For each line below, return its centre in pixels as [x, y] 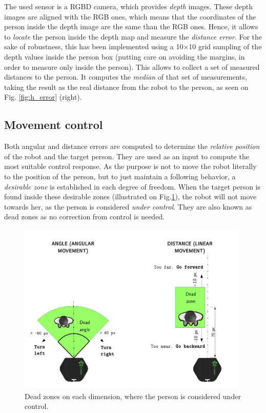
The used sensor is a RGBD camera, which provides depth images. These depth [128, 6]
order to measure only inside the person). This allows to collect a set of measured [132, 67]
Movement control [54, 125]
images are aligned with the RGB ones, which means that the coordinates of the [130, 16]
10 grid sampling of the [225, 46]
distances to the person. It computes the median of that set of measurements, [126, 77]
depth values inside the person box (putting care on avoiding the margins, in [125, 56]
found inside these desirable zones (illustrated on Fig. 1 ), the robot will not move [130, 196]
